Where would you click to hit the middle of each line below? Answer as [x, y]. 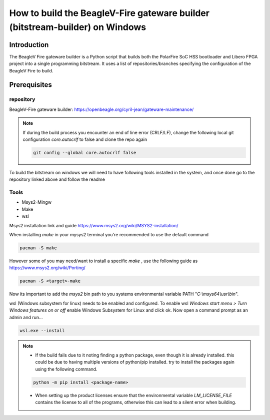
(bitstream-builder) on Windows [78, 27]
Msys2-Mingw [37, 202]
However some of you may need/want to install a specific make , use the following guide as [103, 261]
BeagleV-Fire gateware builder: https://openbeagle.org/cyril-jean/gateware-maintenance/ [101, 109]
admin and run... [26, 317]
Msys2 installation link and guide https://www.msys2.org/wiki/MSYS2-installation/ [94, 225]
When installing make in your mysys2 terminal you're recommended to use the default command [109, 235]
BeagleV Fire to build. [31, 70]
